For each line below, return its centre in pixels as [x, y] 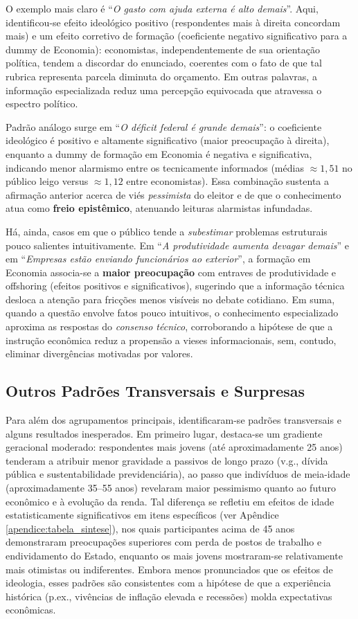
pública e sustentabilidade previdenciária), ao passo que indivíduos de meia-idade [178, 474]
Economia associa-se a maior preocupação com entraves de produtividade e [171, 272]
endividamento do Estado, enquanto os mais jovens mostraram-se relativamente [174, 555]
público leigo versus [47, 181]
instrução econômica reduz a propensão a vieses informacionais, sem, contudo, [171, 340]
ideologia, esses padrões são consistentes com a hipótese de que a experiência [168, 583]
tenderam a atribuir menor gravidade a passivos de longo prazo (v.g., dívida [167, 460]
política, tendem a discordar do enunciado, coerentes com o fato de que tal [164, 63]
